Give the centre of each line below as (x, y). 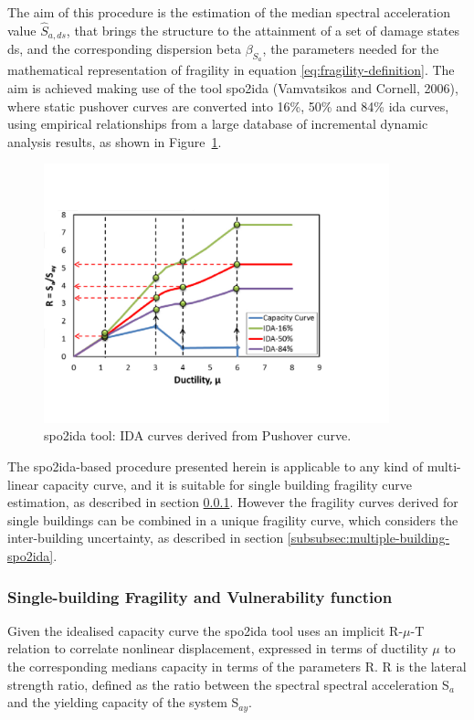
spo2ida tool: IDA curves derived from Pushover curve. (198, 435)
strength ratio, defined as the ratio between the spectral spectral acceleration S (228, 684)
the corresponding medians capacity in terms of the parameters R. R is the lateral (237, 667)
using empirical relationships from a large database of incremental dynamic (218, 124)
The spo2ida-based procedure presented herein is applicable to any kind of (216, 466)
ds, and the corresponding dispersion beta (124, 49)
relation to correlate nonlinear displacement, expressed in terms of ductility (218, 648)
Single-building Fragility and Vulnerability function (200, 596)
